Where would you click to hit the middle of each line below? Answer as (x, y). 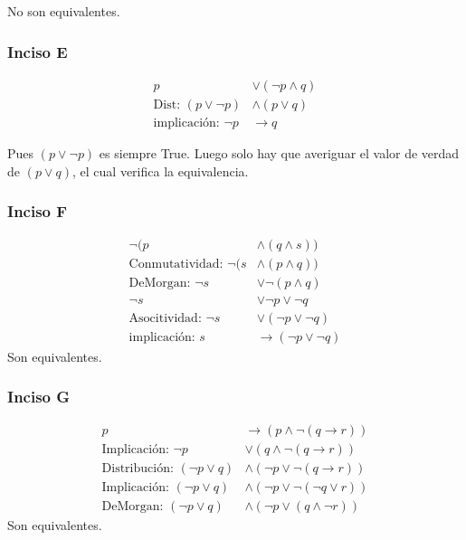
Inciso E (38, 51)
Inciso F (38, 211)
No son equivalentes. (64, 11)
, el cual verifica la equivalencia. (161, 171)
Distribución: (138, 469)
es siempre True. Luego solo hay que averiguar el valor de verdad (279, 152)
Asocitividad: (165, 319)
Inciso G (39, 397)
